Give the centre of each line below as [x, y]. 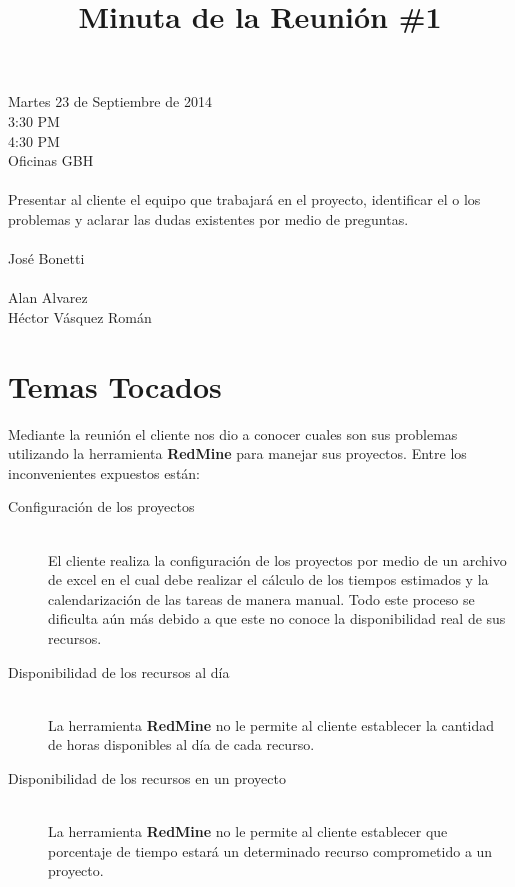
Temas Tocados [115, 385]
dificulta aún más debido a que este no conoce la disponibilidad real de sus [277, 618]
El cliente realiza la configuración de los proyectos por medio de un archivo [277, 559]
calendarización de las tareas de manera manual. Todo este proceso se [261, 598]
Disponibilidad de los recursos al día [119, 671]
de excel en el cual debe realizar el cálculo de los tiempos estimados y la [268, 579]
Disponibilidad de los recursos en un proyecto [147, 777]
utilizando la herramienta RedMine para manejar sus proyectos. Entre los [237, 453]
